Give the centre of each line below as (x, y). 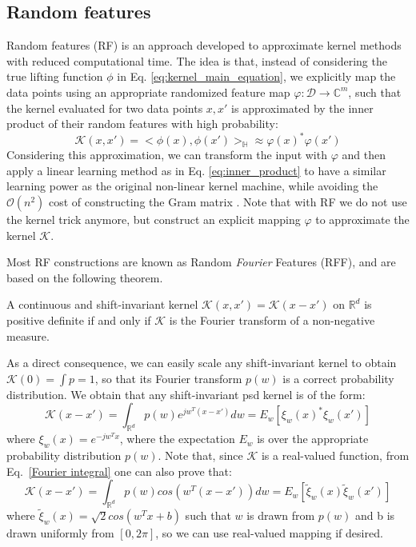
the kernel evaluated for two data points (105, 108)
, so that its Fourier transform (168, 378)
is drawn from (281, 515)
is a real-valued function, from (335, 455)
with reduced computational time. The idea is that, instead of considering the (197, 60)
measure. (28, 335)
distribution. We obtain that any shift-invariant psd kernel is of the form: (186, 394)
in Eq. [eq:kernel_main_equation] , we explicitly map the (256, 76)
